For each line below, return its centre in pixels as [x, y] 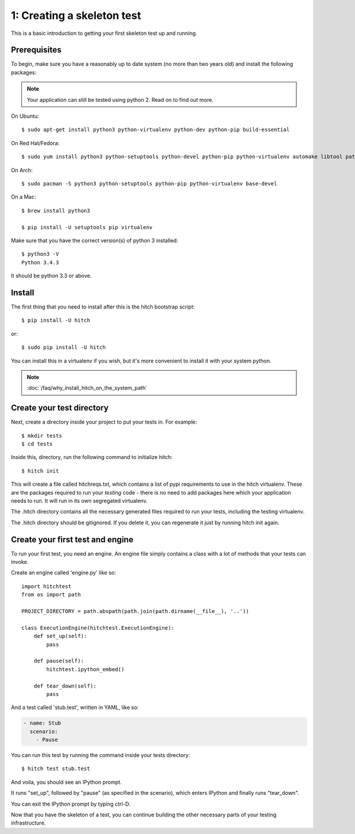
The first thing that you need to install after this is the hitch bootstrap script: [103, 307]
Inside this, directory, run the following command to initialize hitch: [92, 457]
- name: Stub [42, 723]
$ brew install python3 [56, 211]
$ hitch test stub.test [56, 769]
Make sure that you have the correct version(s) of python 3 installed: [95, 240]
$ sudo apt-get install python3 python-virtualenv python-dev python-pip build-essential [156, 130]
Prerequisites [36, 50]
